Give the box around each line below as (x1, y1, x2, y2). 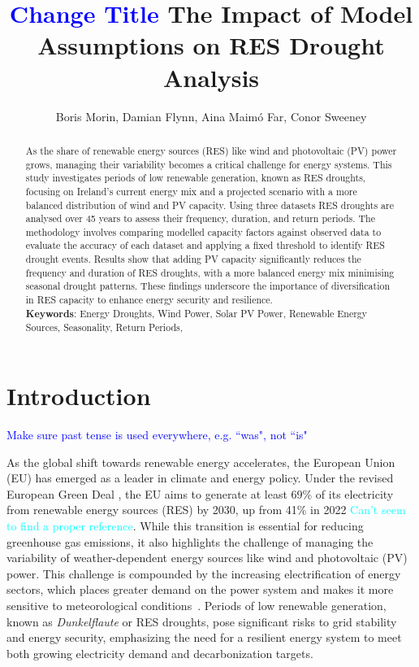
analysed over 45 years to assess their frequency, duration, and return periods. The (25, 211, 375, 225)
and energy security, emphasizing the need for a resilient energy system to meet (6, 629, 402, 646)
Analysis (162, 60, 260, 94)
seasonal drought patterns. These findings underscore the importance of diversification (25, 279, 391, 293)
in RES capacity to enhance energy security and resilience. (25, 293, 273, 307)
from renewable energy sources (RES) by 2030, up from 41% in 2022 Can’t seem (6, 501, 406, 518)
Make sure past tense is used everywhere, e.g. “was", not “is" (6, 426, 308, 443)
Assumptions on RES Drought (37, 28, 385, 62)
